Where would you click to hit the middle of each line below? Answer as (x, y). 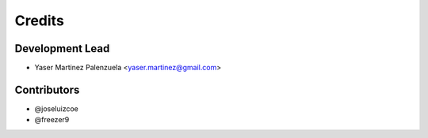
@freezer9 (52, 120)
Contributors (47, 90)
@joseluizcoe (56, 108)
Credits (40, 21)
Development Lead (62, 48)
